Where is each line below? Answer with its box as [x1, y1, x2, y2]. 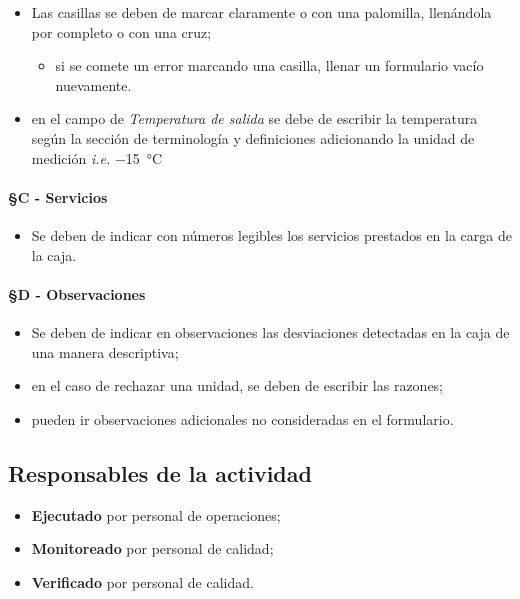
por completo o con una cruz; [31, 21, 212, 42]
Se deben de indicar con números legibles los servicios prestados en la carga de [31, 224, 512, 245]
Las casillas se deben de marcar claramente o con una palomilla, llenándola [31, 2, 492, 22]
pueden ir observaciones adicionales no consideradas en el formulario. [31, 408, 454, 429]
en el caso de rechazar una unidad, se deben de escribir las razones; [31, 375, 444, 396]
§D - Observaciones [8, 283, 146, 304]
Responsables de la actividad [8, 457, 312, 488]
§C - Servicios [8, 186, 108, 207]
